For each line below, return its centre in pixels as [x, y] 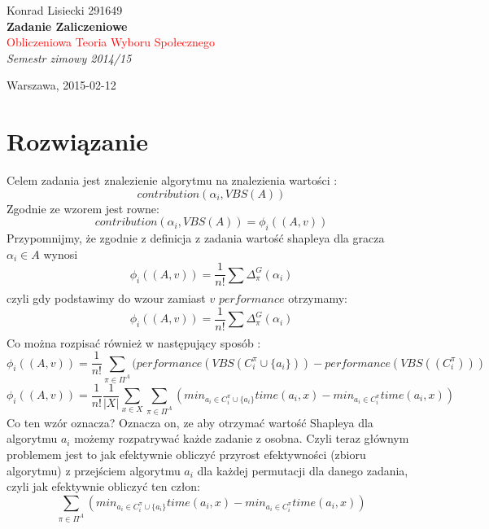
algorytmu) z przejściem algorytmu [94, 470]
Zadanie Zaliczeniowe [67, 26]
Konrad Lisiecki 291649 [65, 10]
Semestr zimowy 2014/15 [69, 57]
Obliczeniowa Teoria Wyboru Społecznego [111, 42]
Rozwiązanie [77, 141]
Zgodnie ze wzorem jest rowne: [83, 208]
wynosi [61, 254]
